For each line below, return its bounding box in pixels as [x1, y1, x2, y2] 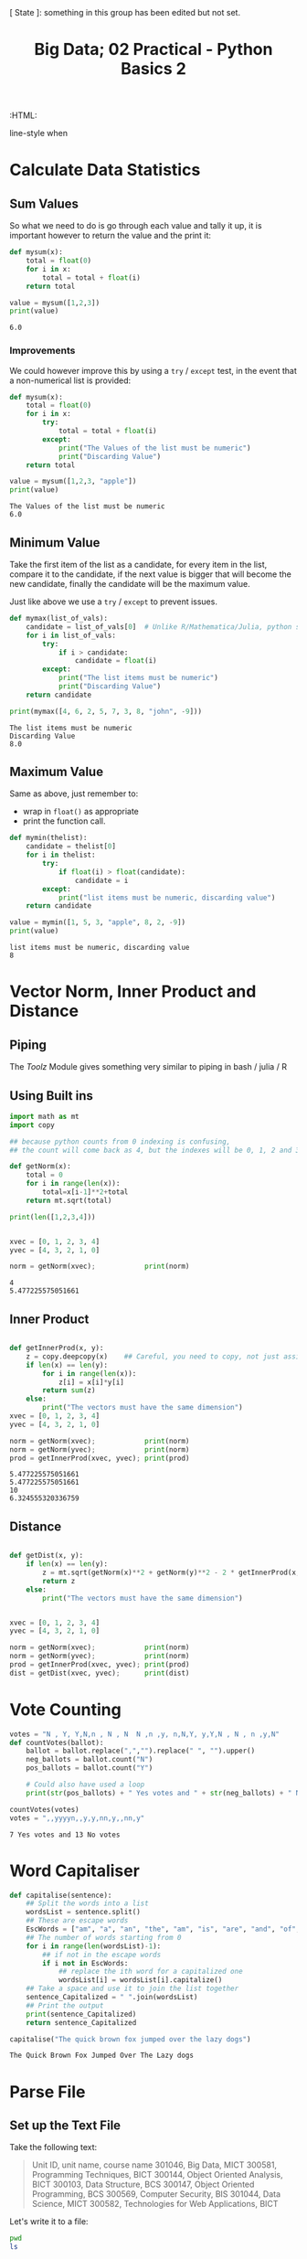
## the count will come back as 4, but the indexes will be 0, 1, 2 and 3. [9, 1145, 304, 1155]
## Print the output [26, 2000, 104, 2010]
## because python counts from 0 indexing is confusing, [9, 1136, 231, 1146]
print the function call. [22, 815, 107, 826]
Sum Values [9, 196, 79, 211]
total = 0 [26, 1170, 64, 1180]
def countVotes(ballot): [9, 1738, 104, 1747]
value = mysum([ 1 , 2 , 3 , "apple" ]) [9, 477, 137, 486]
